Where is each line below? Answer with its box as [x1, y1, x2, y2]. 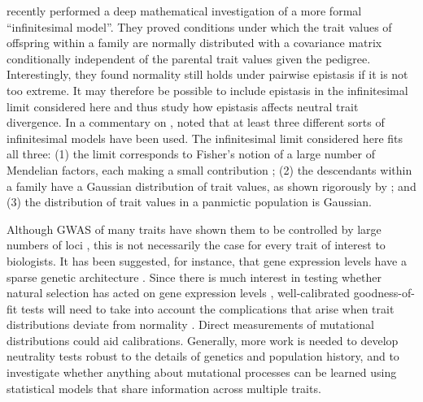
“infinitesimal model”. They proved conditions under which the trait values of [7, 18, 392, 35]
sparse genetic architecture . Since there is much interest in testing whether [7, 268, 382, 285]
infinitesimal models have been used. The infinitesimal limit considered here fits [7, 129, 403, 146]
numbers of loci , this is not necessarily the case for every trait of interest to [7, 236, 386, 253]
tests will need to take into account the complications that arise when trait [20, 300, 395, 317]
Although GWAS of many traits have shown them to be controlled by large [7, 220, 382, 237]
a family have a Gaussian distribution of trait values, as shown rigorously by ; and [7, 177, 416, 194]
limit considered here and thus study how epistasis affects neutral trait [7, 97, 359, 115]
